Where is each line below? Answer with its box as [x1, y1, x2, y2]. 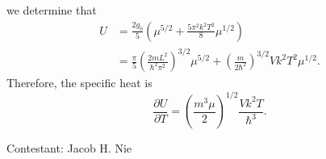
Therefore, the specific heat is [6, 74, 153, 91]
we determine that [6, 2, 97, 18]
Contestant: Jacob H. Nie [6, 140, 132, 157]
